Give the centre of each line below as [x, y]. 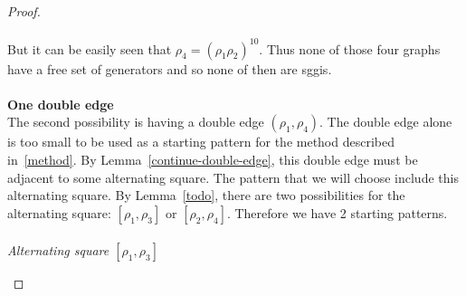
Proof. [24, 11]
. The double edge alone [386, 122]
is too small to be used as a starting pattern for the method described [201, 142]
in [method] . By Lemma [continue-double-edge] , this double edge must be [213, 160]
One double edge [61, 104]
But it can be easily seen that [90, 48]
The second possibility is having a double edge [136, 122]
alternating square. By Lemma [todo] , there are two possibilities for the [206, 195]
